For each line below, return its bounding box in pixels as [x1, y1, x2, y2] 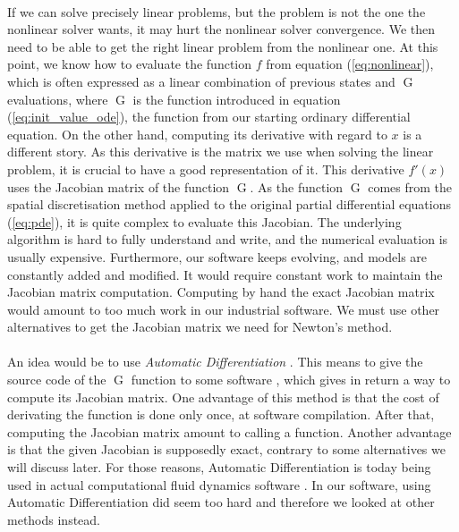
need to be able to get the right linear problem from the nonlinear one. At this [7, 37, 438, 55]
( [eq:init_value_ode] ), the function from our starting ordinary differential [7, 107, 411, 126]
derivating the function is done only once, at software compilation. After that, [7, 405, 435, 424]
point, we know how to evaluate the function [7, 55, 251, 73]
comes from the [368, 177, 452, 196]
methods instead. [7, 510, 100, 528]
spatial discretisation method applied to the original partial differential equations [7, 195, 451, 214]
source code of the [7, 370, 106, 389]
